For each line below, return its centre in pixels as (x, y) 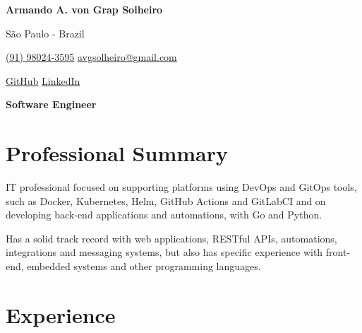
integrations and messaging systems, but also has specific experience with (164, 252)
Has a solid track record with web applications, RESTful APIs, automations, (171, 238)
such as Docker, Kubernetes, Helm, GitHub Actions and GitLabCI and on (166, 200)
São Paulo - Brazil (45, 33)
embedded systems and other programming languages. (144, 266)
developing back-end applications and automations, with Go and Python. (164, 215)
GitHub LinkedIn (43, 80)
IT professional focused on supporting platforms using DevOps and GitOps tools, (181, 187)
